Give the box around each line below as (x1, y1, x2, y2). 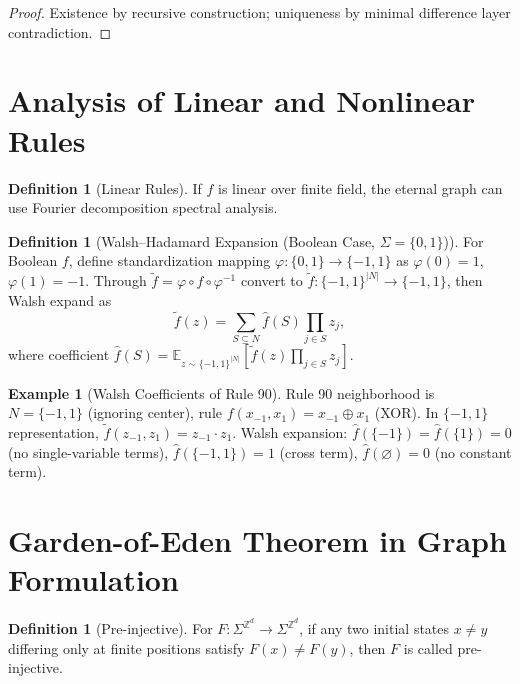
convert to (240, 270, 303, 291)
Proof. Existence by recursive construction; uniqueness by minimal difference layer (8, 2, 511, 22)
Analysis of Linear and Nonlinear (8, 80, 475, 121)
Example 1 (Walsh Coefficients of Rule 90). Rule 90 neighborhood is (8, 382, 435, 403)
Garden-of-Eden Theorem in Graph (8, 519, 507, 560)
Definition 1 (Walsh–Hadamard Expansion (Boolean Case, (8, 230, 376, 251)
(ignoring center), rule (87, 402, 223, 423)
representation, (8, 421, 99, 442)
